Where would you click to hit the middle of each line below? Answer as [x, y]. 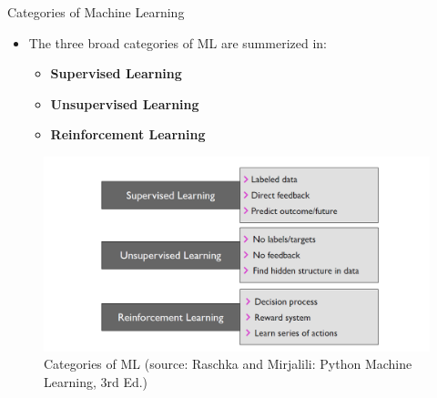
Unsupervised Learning [125, 103]
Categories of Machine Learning [96, 12]
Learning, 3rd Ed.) [96, 381]
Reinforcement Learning [128, 134]
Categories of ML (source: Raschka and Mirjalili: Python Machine [228, 364]
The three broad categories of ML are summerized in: [178, 42]
